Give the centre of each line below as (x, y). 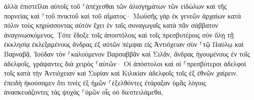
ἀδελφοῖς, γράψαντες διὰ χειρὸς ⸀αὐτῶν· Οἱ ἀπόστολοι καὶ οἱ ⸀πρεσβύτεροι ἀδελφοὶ (125, 63)
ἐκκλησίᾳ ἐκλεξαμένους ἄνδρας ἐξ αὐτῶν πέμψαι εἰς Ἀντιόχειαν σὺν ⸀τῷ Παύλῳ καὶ (124, 44)
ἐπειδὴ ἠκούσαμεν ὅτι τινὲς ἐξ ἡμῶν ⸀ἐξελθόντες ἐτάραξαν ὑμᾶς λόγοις (105, 82)
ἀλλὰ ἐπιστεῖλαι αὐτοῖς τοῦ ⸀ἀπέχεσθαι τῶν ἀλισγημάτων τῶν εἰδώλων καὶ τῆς (115, 6)
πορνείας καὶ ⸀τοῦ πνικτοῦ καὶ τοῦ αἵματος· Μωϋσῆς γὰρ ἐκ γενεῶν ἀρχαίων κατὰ (123, 15)
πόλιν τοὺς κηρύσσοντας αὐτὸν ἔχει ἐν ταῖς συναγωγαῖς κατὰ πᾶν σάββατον (111, 25)
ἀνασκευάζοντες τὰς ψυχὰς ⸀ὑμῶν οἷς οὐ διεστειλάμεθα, (84, 92)
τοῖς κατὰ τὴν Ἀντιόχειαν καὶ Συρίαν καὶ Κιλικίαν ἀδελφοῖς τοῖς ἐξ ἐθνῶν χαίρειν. (121, 73)
